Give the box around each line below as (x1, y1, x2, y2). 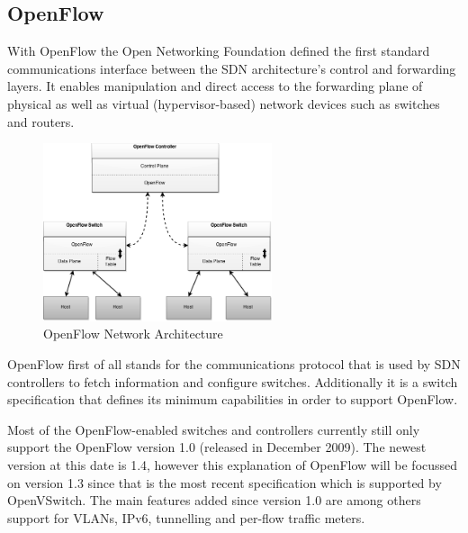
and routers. (7, 112, 75, 131)
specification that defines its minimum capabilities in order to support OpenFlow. (7, 390, 458, 409)
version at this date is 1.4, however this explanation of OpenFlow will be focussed (7, 455, 458, 474)
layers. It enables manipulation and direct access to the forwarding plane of (7, 77, 423, 95)
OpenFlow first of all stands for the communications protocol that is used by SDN (7, 354, 461, 373)
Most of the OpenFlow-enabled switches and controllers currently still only (7, 420, 420, 438)
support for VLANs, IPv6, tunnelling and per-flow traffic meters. (7, 508, 365, 527)
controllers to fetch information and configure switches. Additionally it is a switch (7, 372, 458, 391)
